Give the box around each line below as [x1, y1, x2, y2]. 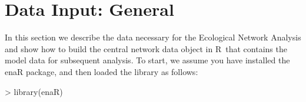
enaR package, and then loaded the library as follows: [5, 65, 198, 77]
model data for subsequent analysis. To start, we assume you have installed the [5, 54, 290, 66]
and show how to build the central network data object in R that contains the [5, 42, 287, 55]
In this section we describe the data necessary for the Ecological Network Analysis [5, 31, 301, 43]
